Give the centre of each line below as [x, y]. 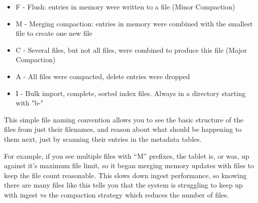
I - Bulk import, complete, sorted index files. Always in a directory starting [130, 93]
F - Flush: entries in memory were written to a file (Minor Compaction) [125, 6]
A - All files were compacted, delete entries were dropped [103, 76]
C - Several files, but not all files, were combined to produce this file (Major [131, 50]
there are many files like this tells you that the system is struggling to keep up [124, 185]
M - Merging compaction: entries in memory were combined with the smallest [134, 23]
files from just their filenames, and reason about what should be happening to [123, 129]
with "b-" [29, 103]
